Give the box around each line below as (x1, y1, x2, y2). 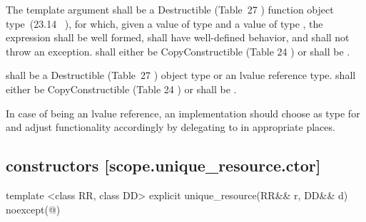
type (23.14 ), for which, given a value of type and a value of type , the (6, 16, 323, 31)
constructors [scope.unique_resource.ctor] (6, 154, 321, 176)
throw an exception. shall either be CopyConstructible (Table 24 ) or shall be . (6, 43, 350, 58)
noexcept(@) (6, 201, 61, 216)
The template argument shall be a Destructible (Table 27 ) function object (6, 2, 334, 16)
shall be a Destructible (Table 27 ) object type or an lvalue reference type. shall (6, 68, 356, 83)
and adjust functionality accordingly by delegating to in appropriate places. (6, 120, 335, 134)
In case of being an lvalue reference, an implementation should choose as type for (6, 105, 360, 120)
